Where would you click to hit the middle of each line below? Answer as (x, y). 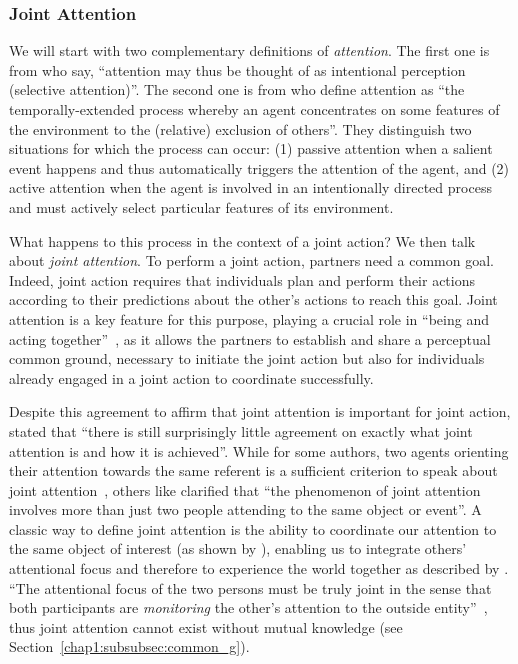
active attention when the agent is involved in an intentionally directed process (250, 187)
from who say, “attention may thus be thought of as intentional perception (237, 69)
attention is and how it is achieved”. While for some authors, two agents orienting (259, 450)
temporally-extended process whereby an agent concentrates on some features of (254, 109)
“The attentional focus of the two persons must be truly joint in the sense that (250, 587)
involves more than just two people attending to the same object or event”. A (245, 509)
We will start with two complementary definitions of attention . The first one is (249, 50)
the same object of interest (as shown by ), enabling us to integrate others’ (238, 548)
